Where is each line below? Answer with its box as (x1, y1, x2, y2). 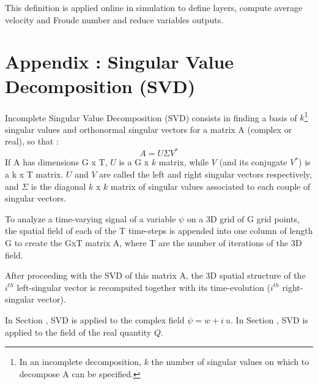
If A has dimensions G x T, (5, 156, 108, 168)
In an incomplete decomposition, (19, 355, 141, 368)
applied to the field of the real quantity (5, 325, 152, 338)
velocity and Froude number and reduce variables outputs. (5, 13, 224, 26)
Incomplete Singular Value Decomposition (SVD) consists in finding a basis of (5, 111, 297, 124)
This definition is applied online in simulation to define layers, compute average (5, 1, 303, 13)
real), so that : (5, 135, 59, 148)
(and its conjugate (219, 156, 287, 168)
